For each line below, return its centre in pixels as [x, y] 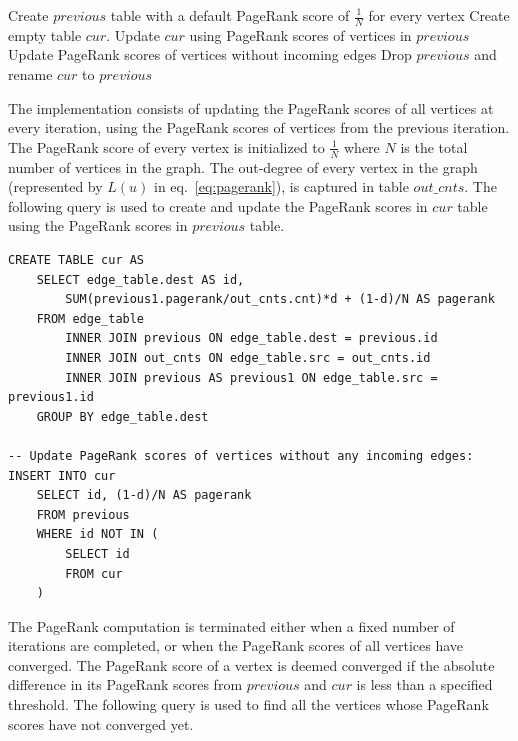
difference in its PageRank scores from [125, 684]
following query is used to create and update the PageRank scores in [218, 205]
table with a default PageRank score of [230, 15]
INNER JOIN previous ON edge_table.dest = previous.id [251, 338]
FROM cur [94, 573]
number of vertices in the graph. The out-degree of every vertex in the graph [243, 166]
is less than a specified [424, 684]
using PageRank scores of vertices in [300, 34]
